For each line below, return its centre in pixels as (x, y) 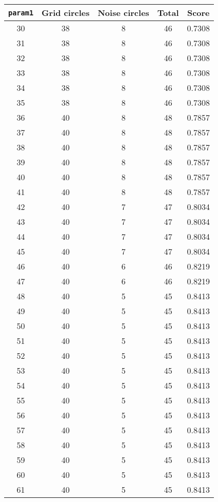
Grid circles (66, 13)
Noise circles (123, 13)
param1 (21, 13)
